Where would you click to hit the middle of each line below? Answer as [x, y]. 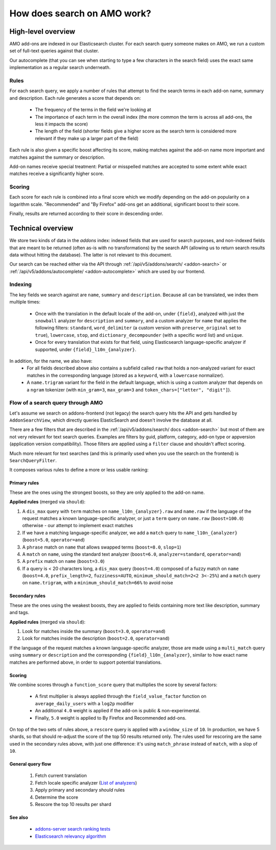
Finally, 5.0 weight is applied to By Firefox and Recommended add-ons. [111, 718]
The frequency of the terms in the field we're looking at [93, 110]
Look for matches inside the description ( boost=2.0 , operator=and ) [96, 638]
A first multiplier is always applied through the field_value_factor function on [121, 696]
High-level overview [42, 31]
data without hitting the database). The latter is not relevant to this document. [91, 255]
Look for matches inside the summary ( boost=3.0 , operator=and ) [94, 631]
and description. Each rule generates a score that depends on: [75, 98]
